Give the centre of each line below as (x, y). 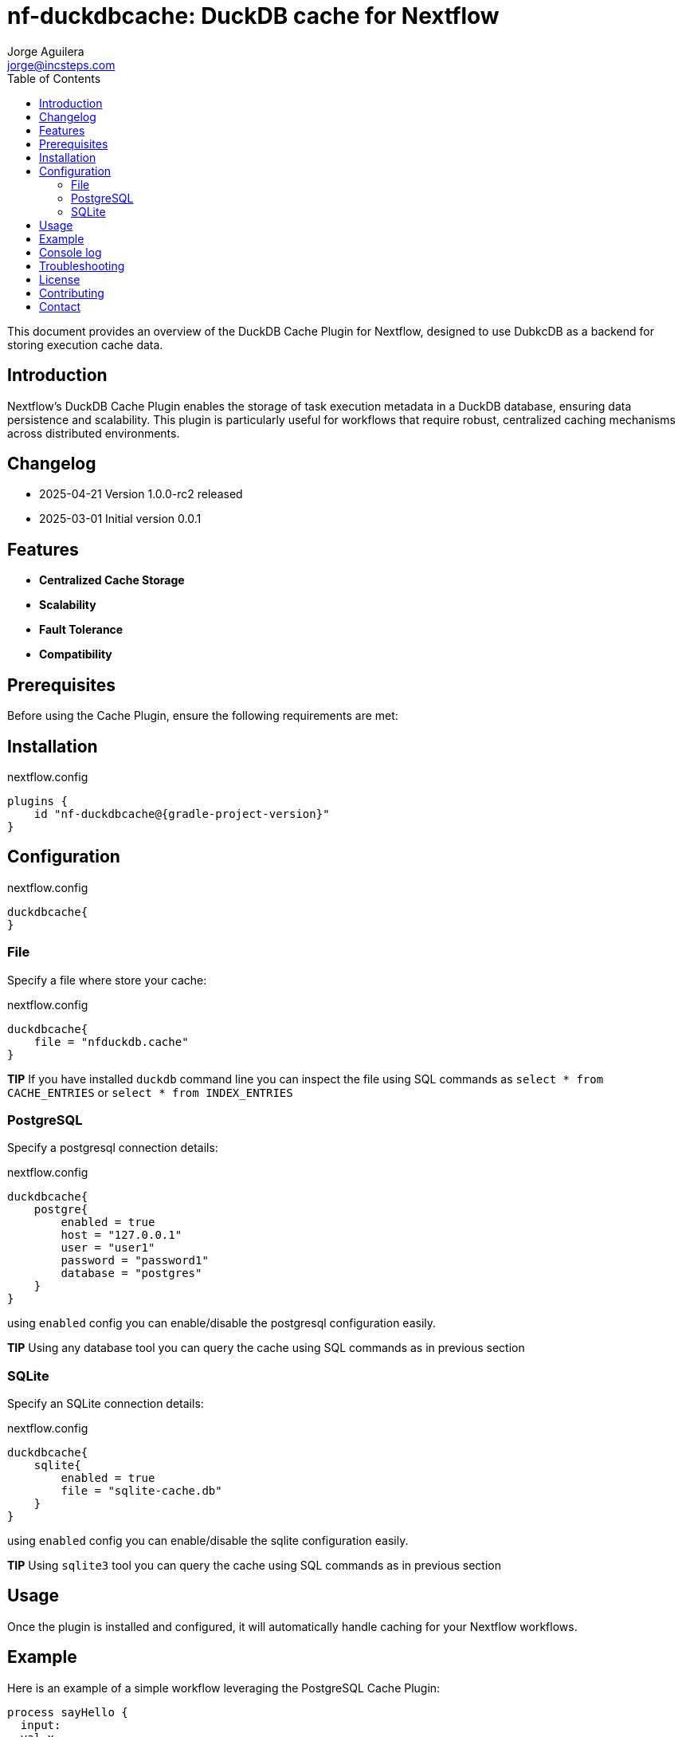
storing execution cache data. (85, 344)
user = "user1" (108, 1248)
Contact (60, 306)
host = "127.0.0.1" (122, 1235)
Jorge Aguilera (46, 51)
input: (41, 1725)
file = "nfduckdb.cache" (111, 1041)
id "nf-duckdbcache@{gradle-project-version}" (182, 813)
